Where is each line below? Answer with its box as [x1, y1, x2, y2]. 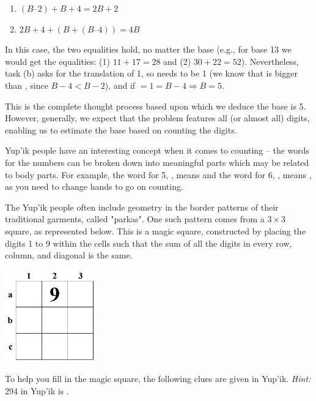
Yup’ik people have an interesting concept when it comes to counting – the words [5, 144, 310, 157]
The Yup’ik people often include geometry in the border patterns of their [5, 200, 279, 213]
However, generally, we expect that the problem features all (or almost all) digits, [5, 111, 310, 124]
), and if [105, 78, 136, 91]
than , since [5, 78, 48, 91]
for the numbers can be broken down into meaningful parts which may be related [5, 156, 309, 168]
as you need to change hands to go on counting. [5, 180, 183, 193]
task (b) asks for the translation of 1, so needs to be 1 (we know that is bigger [5, 67, 298, 80]
